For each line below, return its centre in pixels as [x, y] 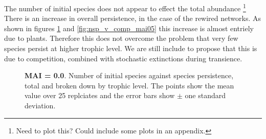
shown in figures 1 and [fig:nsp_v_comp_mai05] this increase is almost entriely [129, 28]
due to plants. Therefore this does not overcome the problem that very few [121, 38]
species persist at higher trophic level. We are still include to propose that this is [131, 48]
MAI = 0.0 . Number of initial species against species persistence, [129, 75]
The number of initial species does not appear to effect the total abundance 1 [125, 7]
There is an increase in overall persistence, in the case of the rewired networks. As [133, 18]
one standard [205, 95]
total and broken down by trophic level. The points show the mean [129, 85]
